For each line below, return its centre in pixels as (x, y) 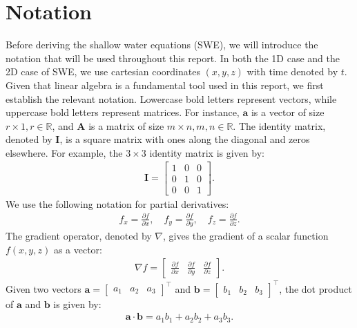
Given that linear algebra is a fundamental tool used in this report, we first (165, 85)
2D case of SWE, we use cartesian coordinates (103, 71)
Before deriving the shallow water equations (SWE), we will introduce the (162, 45)
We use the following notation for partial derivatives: (117, 203)
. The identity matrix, (279, 125)
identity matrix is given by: (207, 152)
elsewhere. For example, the (64, 152)
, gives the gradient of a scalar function (246, 236)
